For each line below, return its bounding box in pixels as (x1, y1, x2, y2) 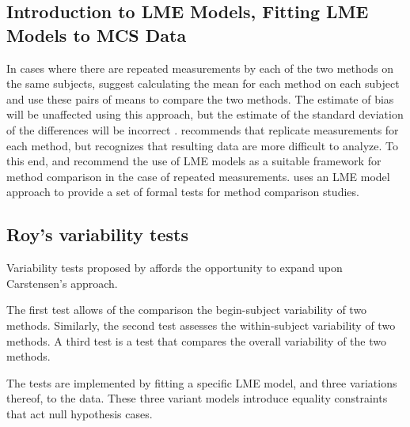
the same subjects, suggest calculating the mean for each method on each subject (6, 75, 400, 92)
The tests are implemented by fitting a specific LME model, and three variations (6, 374, 397, 391)
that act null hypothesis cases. (6, 405, 153, 421)
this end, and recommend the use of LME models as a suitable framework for (6, 153, 382, 169)
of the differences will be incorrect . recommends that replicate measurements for (6, 121, 399, 138)
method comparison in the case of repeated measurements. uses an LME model (6, 168, 390, 184)
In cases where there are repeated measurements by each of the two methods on (6, 59, 393, 76)
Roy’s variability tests (6, 222, 189, 247)
